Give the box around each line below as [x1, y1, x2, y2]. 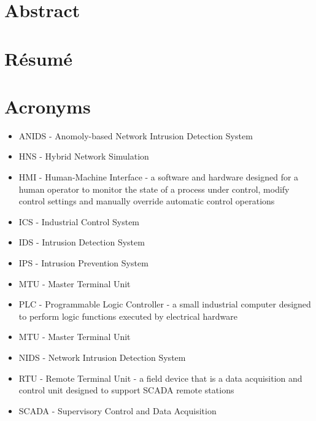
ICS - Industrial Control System [18, 215, 140, 228]
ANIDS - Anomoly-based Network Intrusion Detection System [18, 129, 253, 142]
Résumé [4, 45, 73, 71]
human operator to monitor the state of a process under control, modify [18, 182, 290, 195]
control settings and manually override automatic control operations [18, 195, 275, 207]
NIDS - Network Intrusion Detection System [18, 351, 186, 363]
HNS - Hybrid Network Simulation [18, 150, 149, 163]
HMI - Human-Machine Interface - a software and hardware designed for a [18, 171, 299, 183]
